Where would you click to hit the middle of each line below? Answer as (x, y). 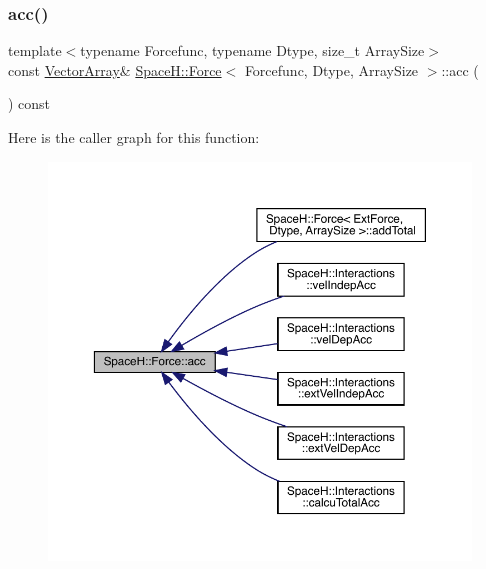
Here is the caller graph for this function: (134, 137)
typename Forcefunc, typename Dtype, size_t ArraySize (252, 50)
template (35, 50)
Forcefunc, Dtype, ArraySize (331, 69)
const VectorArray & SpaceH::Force (115, 69)
